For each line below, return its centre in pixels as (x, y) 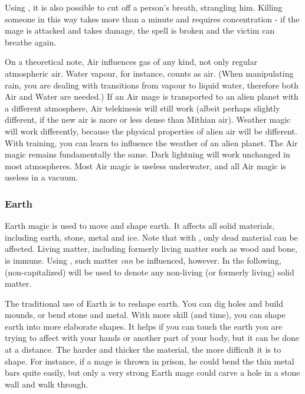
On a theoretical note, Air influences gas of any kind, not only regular (131, 62)
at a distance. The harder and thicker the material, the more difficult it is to (143, 349)
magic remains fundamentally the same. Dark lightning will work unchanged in (147, 154)
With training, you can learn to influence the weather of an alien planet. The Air (151, 142)
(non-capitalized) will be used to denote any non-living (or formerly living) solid (150, 272)
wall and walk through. (47, 384)
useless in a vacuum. (42, 177)
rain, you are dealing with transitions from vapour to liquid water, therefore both (152, 85)
